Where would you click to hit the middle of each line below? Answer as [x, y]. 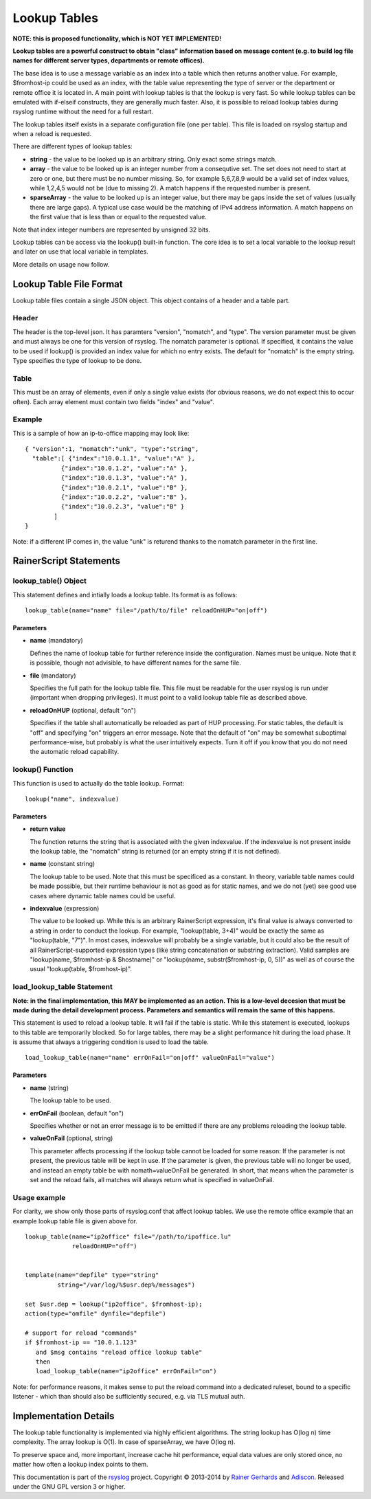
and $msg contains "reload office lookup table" [119, 1352]
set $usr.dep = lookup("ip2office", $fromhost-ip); [114, 1304]
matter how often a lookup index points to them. [80, 1465]
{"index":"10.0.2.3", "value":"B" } [123, 507]
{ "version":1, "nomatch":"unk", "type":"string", [112, 449]
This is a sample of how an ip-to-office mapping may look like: [101, 433]
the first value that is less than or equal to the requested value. [119, 217]
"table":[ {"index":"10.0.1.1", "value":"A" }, [114, 458]
